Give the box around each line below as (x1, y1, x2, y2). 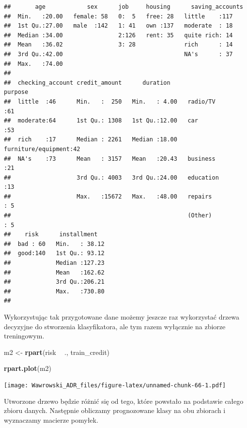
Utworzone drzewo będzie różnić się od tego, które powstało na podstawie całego (4, 396, 244, 406)
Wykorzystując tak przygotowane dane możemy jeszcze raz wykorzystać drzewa (4, 312, 240, 321)
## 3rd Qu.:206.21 (4, 278, 105, 286)
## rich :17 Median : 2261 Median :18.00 (4, 136, 177, 143)
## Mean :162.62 (4, 269, 105, 276)
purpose (4, 89, 29, 96)
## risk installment (4, 231, 98, 238)
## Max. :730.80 (4, 288, 105, 295)
